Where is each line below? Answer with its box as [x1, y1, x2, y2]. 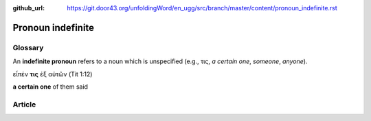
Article [12, 100, 36, 109]
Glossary [12, 43, 44, 52]
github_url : [12, 4, 45, 12]
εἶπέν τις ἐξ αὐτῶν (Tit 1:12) [12, 69, 93, 78]
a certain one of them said [12, 82, 89, 91]
